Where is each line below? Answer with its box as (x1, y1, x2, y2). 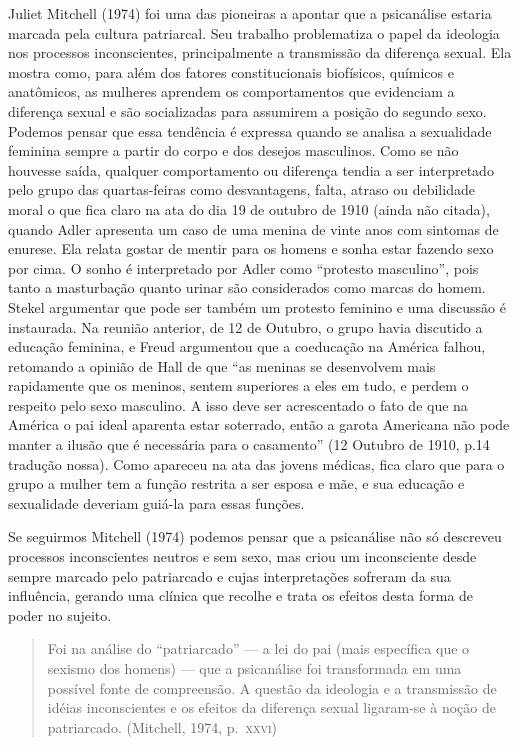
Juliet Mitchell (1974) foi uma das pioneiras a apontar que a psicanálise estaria (8, 3, 492, 23)
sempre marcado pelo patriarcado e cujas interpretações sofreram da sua (8, 565, 451, 586)
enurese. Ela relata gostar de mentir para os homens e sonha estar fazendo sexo (8, 238, 494, 259)
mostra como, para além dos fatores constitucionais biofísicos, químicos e (8, 61, 454, 82)
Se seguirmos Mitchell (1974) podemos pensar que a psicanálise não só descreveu (8, 526, 502, 547)
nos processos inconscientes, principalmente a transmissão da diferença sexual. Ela (8, 42, 512, 63)
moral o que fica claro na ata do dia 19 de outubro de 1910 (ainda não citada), (8, 198, 490, 219)
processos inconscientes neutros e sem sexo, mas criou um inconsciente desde (8, 546, 477, 567)
